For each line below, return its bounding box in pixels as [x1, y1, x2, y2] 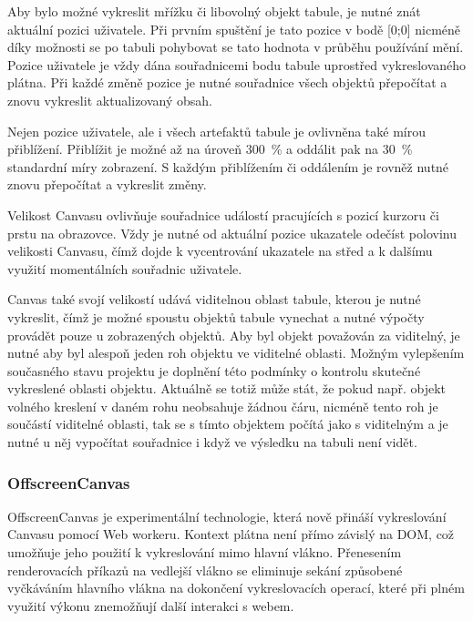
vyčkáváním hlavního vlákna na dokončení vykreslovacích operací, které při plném [7, 578, 465, 597]
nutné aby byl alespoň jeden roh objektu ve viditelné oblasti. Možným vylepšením [7, 343, 465, 362]
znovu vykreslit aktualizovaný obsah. [7, 90, 212, 109]
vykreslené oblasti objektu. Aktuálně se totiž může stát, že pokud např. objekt [7, 379, 447, 398]
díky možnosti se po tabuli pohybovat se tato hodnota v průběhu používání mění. [7, 37, 464, 56]
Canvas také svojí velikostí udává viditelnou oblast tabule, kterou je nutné [7, 290, 421, 309]
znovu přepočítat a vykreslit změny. [7, 175, 207, 194]
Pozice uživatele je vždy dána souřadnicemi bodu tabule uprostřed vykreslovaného [7, 55, 467, 74]
